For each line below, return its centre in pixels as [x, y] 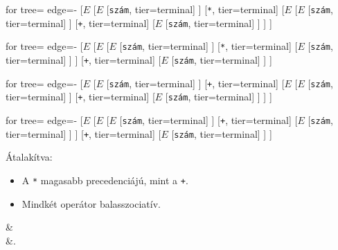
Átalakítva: [29, 157]
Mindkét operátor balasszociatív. [91, 203]
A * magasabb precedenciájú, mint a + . [105, 180]
